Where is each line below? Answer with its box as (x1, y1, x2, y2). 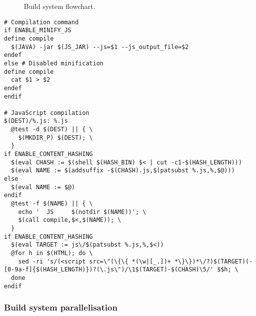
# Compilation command (4, 18, 79, 26)
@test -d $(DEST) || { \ (11, 126, 93, 133)
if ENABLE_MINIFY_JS (4, 27, 72, 34)
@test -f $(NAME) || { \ (11, 200, 93, 208)
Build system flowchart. (24, 1, 95, 11)
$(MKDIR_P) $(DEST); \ (18, 134, 93, 141)
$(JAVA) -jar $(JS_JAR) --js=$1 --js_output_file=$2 (11, 43, 189, 51)
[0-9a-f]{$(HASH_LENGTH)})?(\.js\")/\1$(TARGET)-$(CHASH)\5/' (4, 266, 214, 273)
